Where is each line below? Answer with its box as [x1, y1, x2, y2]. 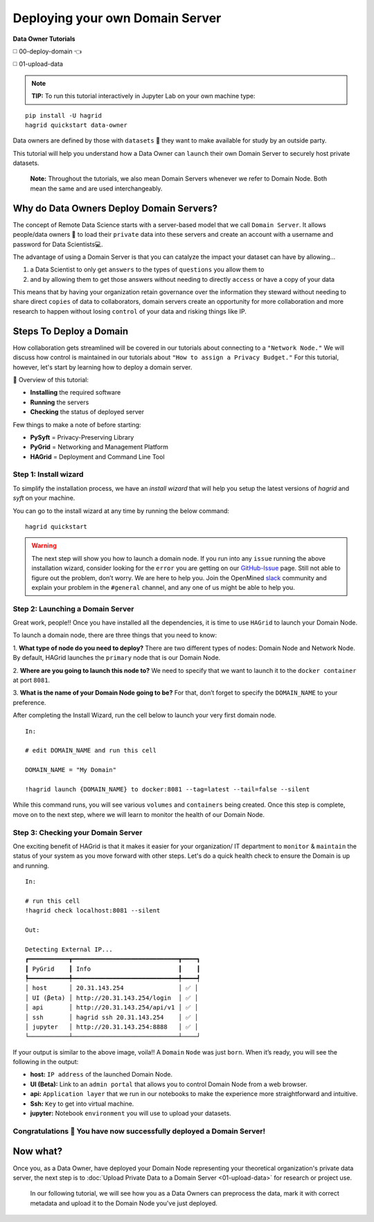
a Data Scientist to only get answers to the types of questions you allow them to [30, 265, 265, 273]
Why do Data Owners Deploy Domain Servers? [12, 202, 218, 214]
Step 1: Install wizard [12, 469, 84, 479]
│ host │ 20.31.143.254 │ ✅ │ [25, 984, 199, 992]
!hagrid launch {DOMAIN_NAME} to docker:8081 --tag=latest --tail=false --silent [25, 785, 310, 793]
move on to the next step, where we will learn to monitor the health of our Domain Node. [12, 810, 265, 818]
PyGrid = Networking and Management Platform [30, 443, 169, 451]
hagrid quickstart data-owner [25, 121, 128, 129]
